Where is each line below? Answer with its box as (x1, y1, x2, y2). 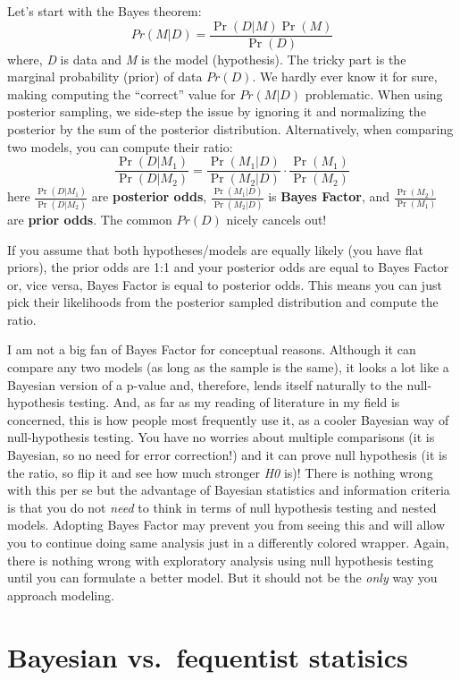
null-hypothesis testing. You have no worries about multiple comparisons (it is (7, 428, 435, 446)
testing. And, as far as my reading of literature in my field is (68, 393, 400, 412)
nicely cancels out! (226, 209, 327, 228)
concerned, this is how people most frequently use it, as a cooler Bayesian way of (7, 410, 449, 429)
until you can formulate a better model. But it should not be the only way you (7, 568, 438, 587)
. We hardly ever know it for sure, (252, 67, 438, 86)
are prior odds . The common (7, 209, 172, 228)
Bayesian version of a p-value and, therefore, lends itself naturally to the (7, 375, 403, 394)
